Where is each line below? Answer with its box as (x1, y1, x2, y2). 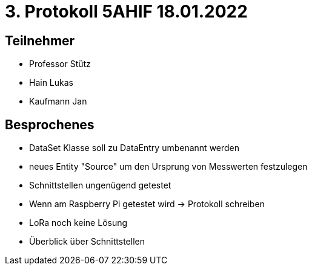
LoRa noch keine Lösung (29, 217, 128, 228)
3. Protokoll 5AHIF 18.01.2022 (5, 1, 248, 22)
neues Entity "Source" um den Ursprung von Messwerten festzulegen (29, 161, 308, 172)
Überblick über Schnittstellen (29, 236, 145, 247)
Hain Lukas (29, 77, 73, 88)
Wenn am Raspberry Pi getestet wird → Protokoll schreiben (29, 199, 265, 210)
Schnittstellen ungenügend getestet (29, 180, 171, 191)
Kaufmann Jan (29, 96, 87, 107)
